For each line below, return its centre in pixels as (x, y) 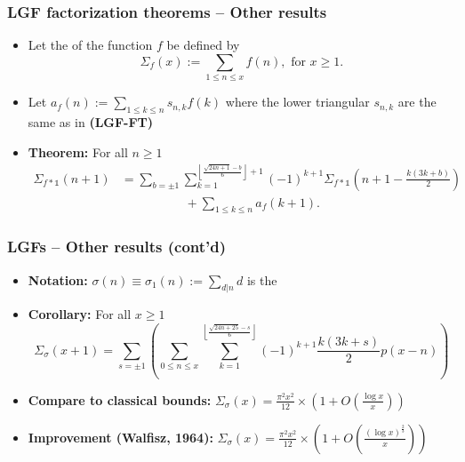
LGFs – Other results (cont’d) (117, 247)
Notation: (58, 279)
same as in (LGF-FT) (91, 121)
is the (262, 279)
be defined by (203, 45)
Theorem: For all (78, 151)
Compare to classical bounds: (120, 399)
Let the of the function (90, 45)
